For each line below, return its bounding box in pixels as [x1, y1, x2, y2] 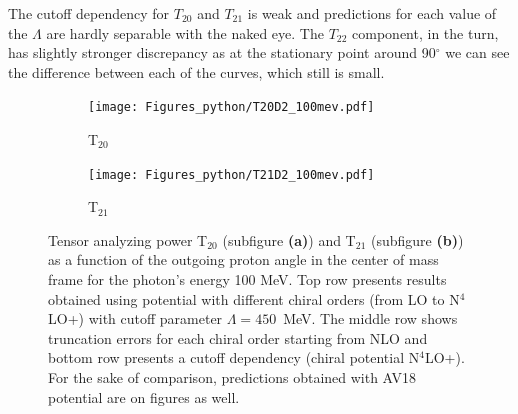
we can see [445, 42, 510, 63]
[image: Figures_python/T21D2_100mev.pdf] [88, 167, 375, 182]
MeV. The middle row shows [283, 308, 458, 329]
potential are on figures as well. [48, 386, 240, 407]
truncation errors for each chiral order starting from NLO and [48, 327, 428, 348]
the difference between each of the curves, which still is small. [8, 61, 385, 82]
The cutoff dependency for [8, 3, 170, 23]
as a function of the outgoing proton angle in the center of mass [48, 249, 439, 270]
